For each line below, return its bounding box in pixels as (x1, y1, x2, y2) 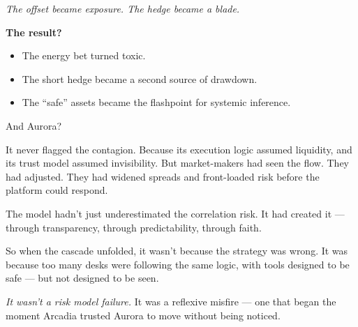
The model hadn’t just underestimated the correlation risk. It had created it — (6, 206, 345, 220)
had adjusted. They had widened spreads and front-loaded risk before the (6, 169, 320, 183)
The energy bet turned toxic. (22, 48, 146, 63)
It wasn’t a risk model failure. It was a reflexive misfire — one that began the (6, 294, 336, 308)
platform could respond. (6, 183, 108, 197)
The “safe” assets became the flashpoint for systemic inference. (22, 95, 291, 109)
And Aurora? (6, 118, 62, 132)
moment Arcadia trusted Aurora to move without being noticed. (6, 307, 281, 322)
